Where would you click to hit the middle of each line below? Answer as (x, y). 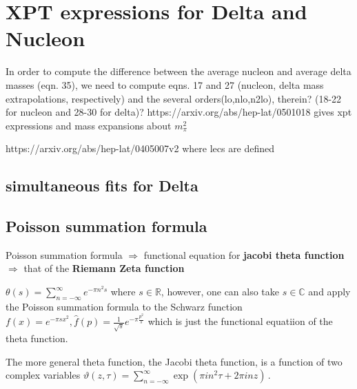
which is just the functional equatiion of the (240, 321)
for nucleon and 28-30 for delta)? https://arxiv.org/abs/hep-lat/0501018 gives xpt (179, 112)
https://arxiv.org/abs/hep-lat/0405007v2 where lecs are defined (140, 148)
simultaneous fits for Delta (102, 186)
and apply (329, 292)
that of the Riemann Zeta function (104, 268)
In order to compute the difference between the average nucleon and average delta (178, 71)
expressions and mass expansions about (89, 125)
